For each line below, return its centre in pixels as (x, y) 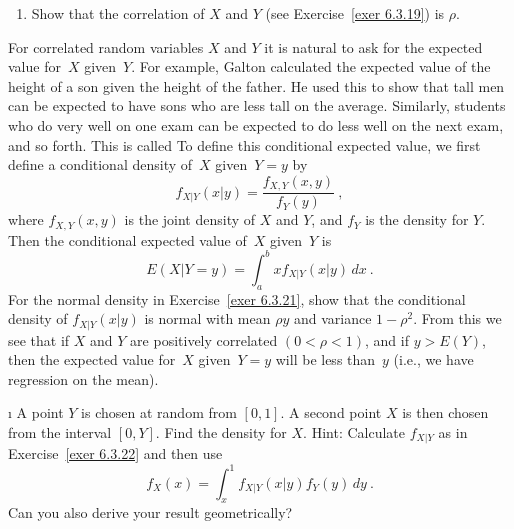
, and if (387, 339)
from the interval (60, 432)
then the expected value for (92, 359)
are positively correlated (204, 339)
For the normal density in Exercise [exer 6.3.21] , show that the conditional (237, 298)
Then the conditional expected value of (127, 239)
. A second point (331, 412)
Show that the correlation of (118, 13)
